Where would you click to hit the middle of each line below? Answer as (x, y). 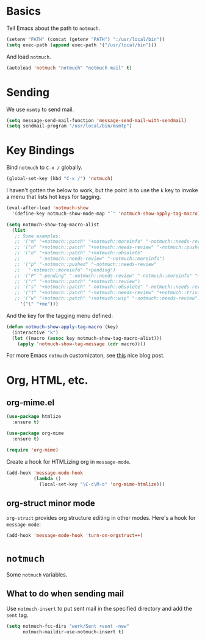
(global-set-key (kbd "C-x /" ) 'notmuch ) (60, 179)
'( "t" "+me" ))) (39, 304)
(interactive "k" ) (35, 333)
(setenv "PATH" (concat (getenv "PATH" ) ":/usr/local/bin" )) (86, 39)
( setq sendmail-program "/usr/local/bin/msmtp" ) (69, 126)
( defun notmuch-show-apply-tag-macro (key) (63, 327)
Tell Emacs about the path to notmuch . (53, 28)
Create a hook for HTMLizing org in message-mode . (69, 461)
